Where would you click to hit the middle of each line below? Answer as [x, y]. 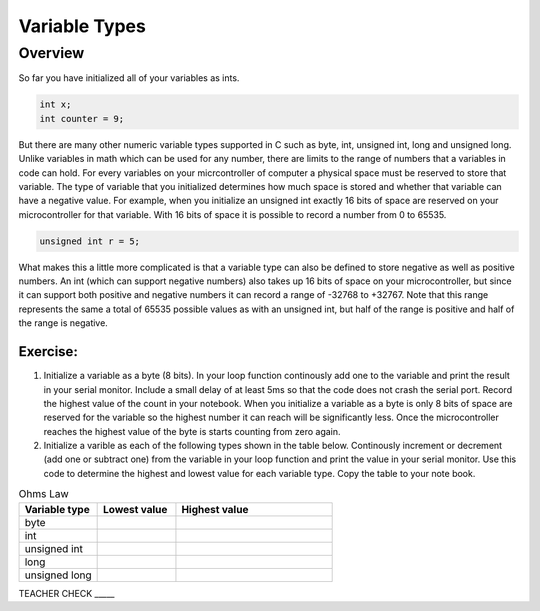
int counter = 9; [82, 118]
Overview [51, 53]
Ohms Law [43, 494]
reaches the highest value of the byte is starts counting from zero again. [192, 431]
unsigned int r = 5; [89, 241]
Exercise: [48, 351]
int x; [55, 104]
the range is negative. [63, 323]
